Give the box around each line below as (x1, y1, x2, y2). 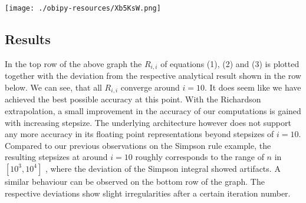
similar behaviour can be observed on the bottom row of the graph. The (5, 175, 265, 187)
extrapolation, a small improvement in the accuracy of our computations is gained (5, 104, 301, 117)
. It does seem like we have (205, 81, 301, 93)
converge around (120, 81, 180, 93)
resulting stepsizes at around (5, 151, 108, 163)
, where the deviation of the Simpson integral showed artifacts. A (45, 162, 281, 174)
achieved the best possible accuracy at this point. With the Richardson (5, 93, 261, 105)
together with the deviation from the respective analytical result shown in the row (5, 69, 301, 82)
